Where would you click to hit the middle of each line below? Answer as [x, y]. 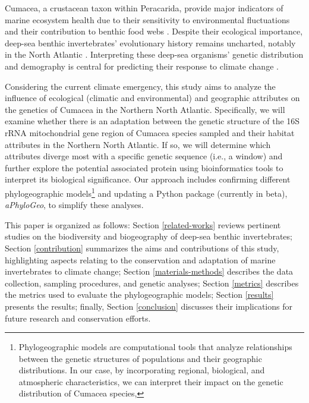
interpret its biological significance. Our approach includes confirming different [148, 179]
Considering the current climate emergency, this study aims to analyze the [140, 86]
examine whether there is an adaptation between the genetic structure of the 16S [152, 121]
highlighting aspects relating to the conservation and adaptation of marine [140, 259]
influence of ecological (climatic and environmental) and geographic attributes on [152, 98]
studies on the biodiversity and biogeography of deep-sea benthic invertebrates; [149, 236]
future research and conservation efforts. [78, 318]
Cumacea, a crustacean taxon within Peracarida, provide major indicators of [144, 8]
